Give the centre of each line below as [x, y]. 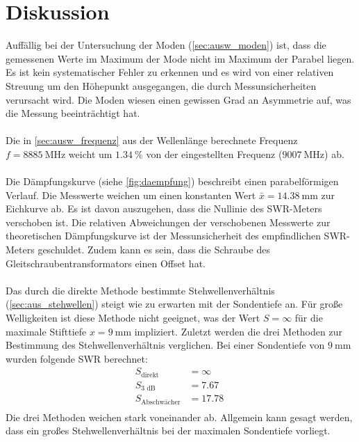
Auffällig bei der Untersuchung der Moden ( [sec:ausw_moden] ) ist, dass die [166, 45]
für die [309, 317]
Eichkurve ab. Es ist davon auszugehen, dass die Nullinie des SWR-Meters [164, 208]
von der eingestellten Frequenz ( [214, 153]
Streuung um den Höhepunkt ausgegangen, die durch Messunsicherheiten [161, 85]
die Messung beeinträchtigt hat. [73, 113]
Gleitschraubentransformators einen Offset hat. [106, 263]
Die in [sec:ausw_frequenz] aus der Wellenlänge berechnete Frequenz [152, 140]
